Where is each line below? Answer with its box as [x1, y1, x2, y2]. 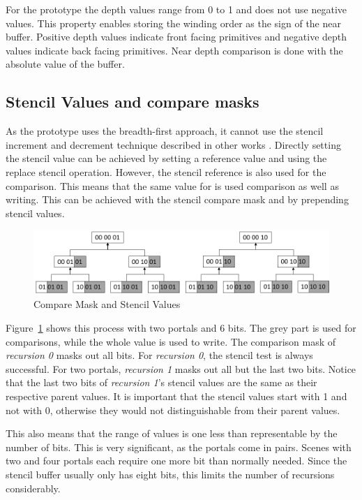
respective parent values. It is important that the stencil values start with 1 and [6, 389, 347, 404]
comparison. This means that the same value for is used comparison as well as [6, 178, 339, 193]
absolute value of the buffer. [6, 57, 125, 71]
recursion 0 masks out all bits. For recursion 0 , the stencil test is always [6, 348, 313, 362]
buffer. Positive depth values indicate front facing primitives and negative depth [6, 29, 347, 44]
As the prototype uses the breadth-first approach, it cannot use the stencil [6, 124, 324, 138]
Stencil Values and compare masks [6, 91, 259, 112]
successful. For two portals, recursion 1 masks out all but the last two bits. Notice [6, 361, 356, 376]
